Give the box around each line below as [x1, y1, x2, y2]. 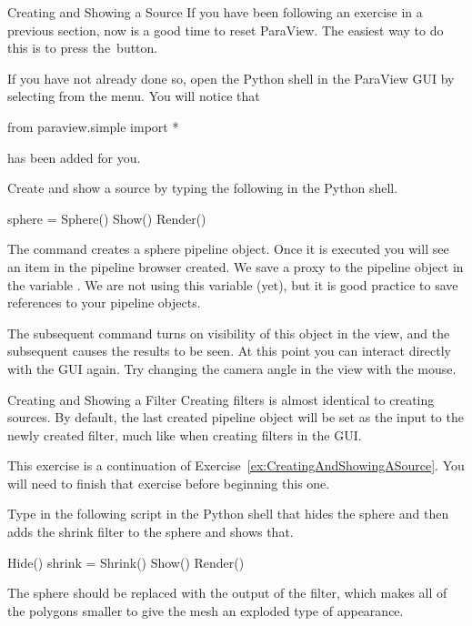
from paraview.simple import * [7, 116, 179, 136]
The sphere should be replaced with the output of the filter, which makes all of [7, 583, 447, 602]
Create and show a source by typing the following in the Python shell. [7, 178, 398, 197]
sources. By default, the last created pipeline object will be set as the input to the [7, 408, 464, 427]
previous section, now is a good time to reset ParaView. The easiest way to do [7, 20, 444, 39]
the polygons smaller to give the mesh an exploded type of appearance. [7, 601, 404, 620]
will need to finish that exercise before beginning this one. [7, 473, 330, 492]
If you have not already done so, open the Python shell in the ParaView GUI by [7, 68, 455, 87]
